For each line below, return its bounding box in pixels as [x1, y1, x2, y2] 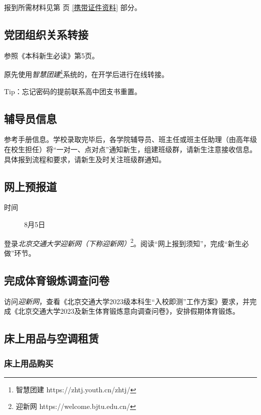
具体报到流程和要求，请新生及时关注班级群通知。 [4, 154, 166, 164]
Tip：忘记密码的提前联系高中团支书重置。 [4, 86, 142, 96]
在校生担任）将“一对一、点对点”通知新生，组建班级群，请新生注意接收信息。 [4, 144, 257, 155]
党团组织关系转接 [4, 26, 88, 42]
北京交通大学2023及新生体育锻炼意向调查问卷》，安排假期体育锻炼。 [18, 306, 239, 316]
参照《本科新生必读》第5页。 [4, 50, 99, 60]
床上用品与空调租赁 [4, 330, 99, 346]
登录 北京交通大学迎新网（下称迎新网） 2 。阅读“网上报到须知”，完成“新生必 [4, 236, 249, 248]
